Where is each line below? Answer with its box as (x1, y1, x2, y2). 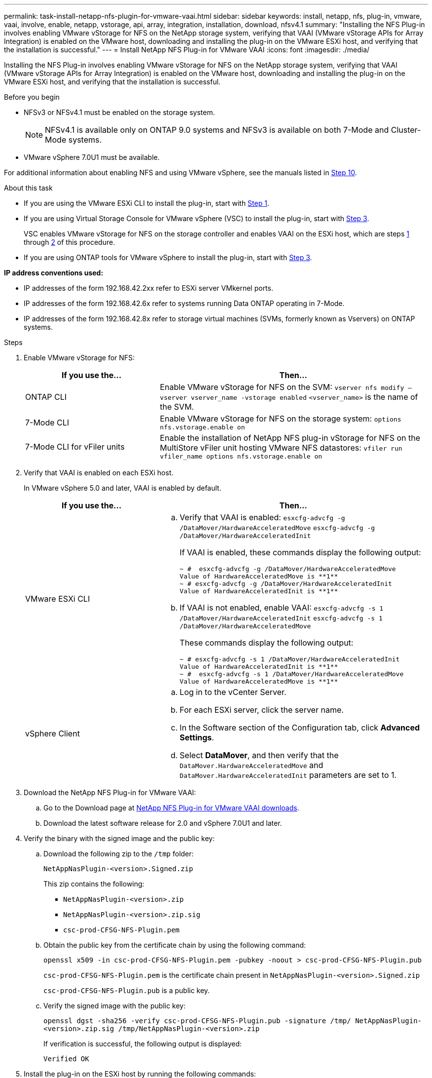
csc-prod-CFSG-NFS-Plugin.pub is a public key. (43, 986, 210, 995)
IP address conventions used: (4, 269, 104, 277)
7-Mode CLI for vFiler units (25, 441, 125, 452)
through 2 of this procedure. (24, 238, 115, 246)
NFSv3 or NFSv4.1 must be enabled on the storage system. (24, 108, 215, 116)
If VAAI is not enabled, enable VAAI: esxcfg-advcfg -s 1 (180, 603, 384, 613)
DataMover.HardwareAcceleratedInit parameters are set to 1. (180, 770, 397, 780)
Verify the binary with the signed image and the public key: (24, 834, 215, 843)
